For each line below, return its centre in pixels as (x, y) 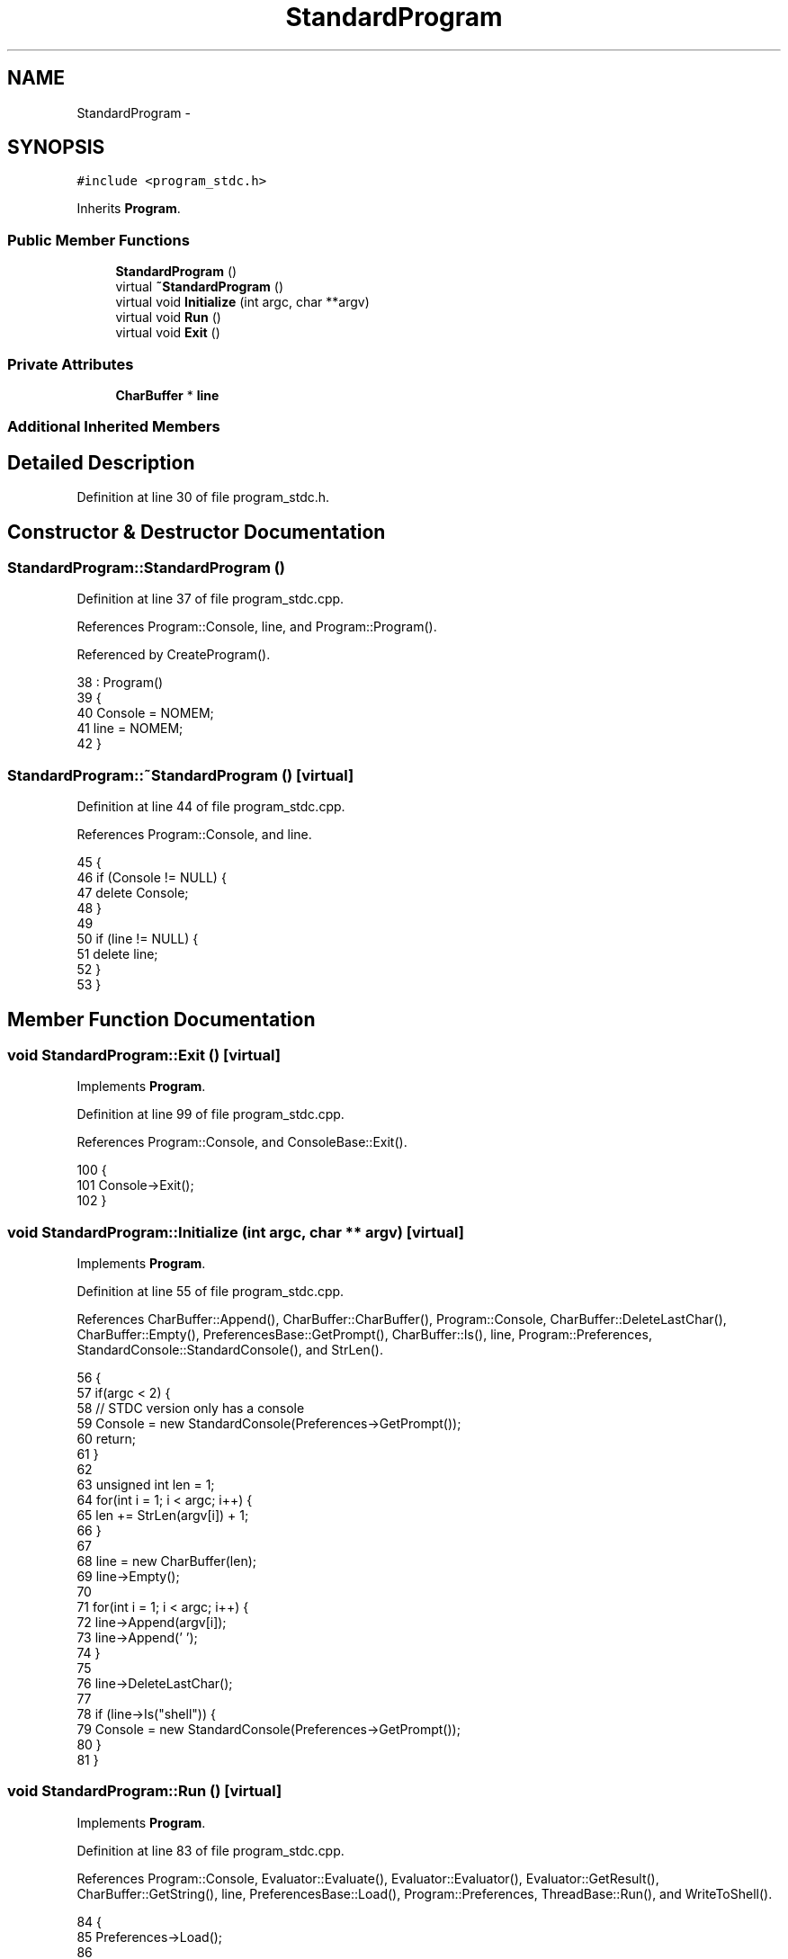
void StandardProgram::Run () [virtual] (145, 1791)
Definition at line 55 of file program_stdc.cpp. (210, 1292)
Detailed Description (101, 462)
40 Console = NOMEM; (145, 713)
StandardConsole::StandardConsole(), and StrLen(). (230, 1350)
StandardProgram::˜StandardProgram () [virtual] (181, 775)
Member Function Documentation (161, 1019)
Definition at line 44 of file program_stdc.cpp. (211, 807)
